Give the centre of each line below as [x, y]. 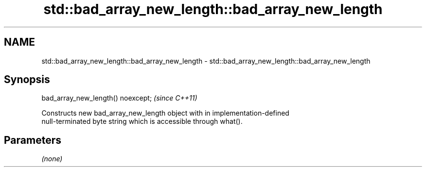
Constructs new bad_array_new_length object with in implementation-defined [165, 113]
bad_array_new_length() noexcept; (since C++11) [119, 98]
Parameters [33, 140]
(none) [52, 159]
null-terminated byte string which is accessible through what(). [142, 121]
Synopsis [27, 80]
